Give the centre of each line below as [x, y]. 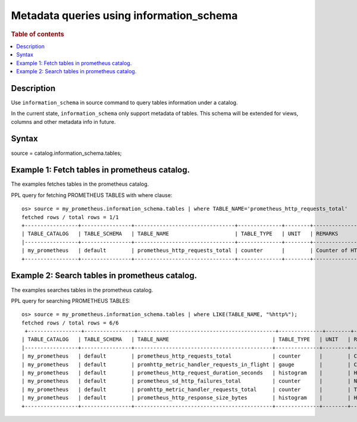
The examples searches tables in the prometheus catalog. [82, 290]
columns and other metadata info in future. [63, 121]
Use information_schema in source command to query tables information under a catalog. [124, 102]
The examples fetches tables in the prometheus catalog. [80, 184]
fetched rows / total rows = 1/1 [70, 217]
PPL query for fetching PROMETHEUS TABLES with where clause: [92, 195]
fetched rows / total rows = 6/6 [70, 323]
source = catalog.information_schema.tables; [66, 153]
